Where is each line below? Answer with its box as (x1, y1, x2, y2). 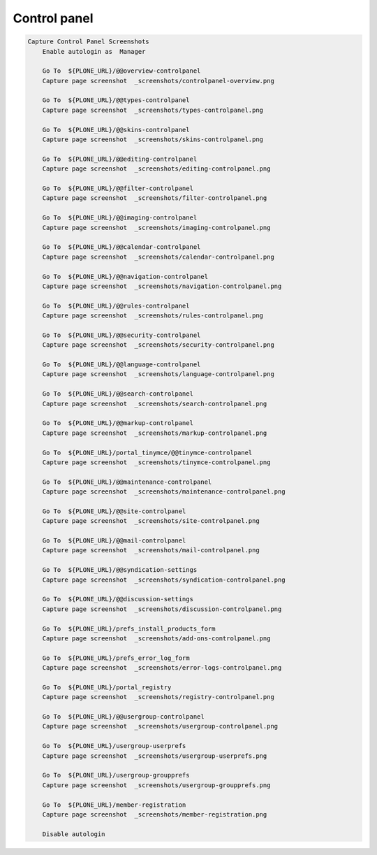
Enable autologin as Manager (42, 48, 146, 55)
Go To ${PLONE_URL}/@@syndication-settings (42, 566, 198, 574)
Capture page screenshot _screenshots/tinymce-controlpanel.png (42, 458, 271, 466)
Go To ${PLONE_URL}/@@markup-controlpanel (42, 419, 193, 427)
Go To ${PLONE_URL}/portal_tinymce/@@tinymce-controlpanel (42, 448, 253, 457)
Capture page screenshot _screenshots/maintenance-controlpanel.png (42, 488, 286, 496)
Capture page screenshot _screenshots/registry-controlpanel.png (42, 693, 275, 701)
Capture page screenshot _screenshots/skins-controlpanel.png (42, 136, 264, 143)
